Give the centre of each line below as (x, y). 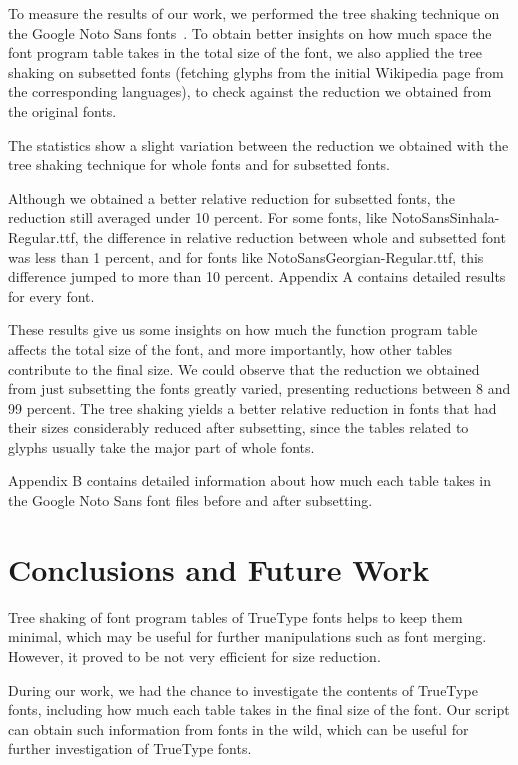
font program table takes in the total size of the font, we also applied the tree (245, 52)
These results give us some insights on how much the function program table (243, 329)
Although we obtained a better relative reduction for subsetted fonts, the (231, 197)
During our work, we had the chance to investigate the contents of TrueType (243, 689)
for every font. (51, 295)
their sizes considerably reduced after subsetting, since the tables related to (238, 427)
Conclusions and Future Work (219, 568)
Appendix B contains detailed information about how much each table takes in (250, 480)
